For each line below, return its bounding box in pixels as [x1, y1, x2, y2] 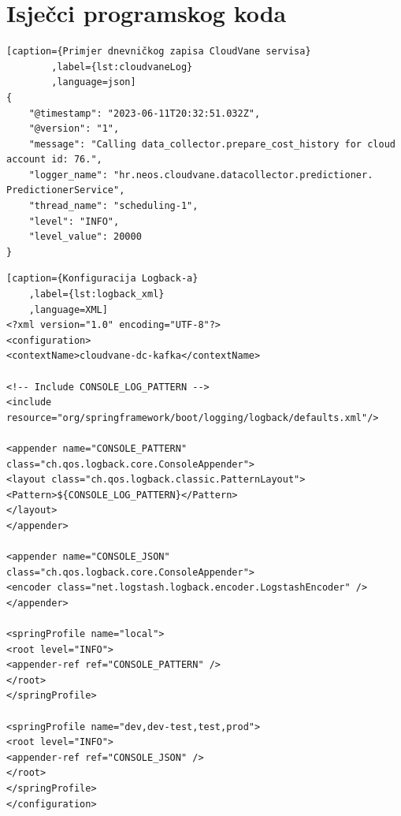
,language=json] [51, 76, 136, 88]
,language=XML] [28, 304, 108, 315]
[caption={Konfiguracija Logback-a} [6, 273, 199, 285]
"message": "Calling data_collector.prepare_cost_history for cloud [28, 138, 395, 150]
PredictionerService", [6, 184, 125, 196]
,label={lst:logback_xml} [28, 289, 165, 300]
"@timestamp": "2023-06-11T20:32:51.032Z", [28, 107, 261, 119]
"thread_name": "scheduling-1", [28, 200, 199, 212]
